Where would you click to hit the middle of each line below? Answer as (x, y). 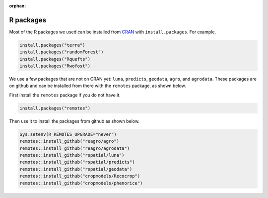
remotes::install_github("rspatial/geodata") (76, 169)
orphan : (18, 6)
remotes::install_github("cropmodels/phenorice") (81, 183)
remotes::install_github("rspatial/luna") (72, 155)
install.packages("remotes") (55, 108)
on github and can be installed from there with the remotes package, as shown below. (98, 86)
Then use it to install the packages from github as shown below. (74, 121)
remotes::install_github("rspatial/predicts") (77, 162)
